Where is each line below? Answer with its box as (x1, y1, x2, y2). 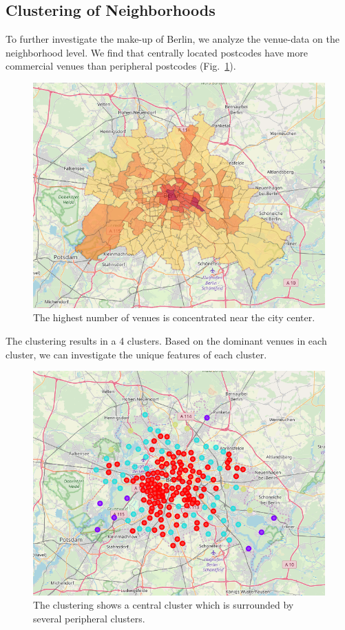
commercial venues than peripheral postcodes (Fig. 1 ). (6, 59, 236, 73)
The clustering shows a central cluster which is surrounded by (33, 598, 294, 612)
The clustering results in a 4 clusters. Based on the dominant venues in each (6, 334, 327, 348)
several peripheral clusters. (33, 611, 145, 625)
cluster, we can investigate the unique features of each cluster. (6, 347, 267, 361)
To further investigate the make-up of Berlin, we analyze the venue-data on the (6, 32, 339, 46)
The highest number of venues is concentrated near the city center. (33, 310, 315, 325)
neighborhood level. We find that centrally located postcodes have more (6, 45, 308, 59)
